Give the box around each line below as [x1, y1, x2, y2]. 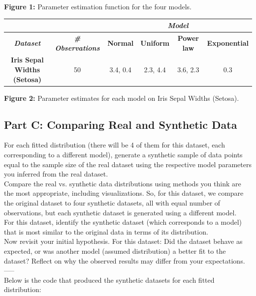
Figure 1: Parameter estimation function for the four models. [4, 1, 192, 11]
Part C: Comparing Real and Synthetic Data [4, 117, 237, 132]
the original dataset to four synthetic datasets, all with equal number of [4, 198, 221, 208]
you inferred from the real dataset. [4, 169, 108, 179]
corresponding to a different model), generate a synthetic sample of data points [4, 149, 243, 160]
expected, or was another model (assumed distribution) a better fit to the [4, 245, 226, 256]
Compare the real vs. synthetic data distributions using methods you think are [4, 178, 241, 188]
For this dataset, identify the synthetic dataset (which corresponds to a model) [4, 217, 242, 227]
